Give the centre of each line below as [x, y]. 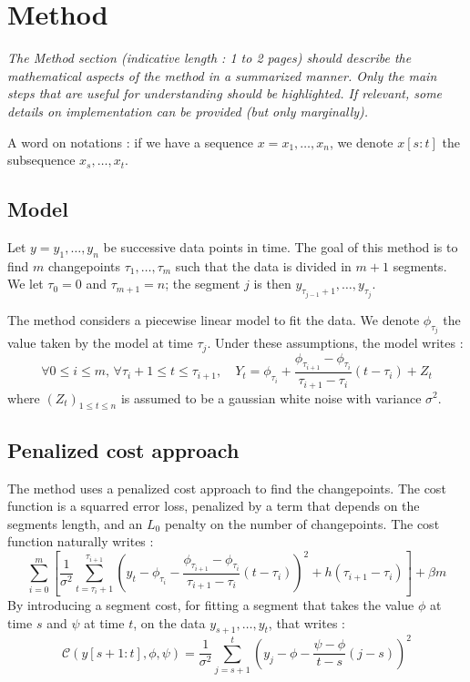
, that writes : [307, 622]
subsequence [41, 160]
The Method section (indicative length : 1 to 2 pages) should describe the [209, 58]
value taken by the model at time [100, 343]
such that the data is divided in [263, 265]
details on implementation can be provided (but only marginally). [188, 111]
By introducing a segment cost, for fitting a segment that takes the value [211, 604]
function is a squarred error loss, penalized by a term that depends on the [214, 506]
